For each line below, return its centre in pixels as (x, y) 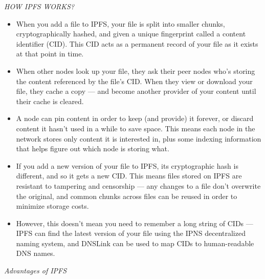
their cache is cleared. (50, 101)
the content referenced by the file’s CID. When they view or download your (134, 81)
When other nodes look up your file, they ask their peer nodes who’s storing (136, 71)
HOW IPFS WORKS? (39, 6)
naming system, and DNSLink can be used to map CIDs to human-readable (135, 243)
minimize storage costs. (52, 206)
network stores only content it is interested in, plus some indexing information (139, 138)
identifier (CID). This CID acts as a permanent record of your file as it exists (137, 43)
